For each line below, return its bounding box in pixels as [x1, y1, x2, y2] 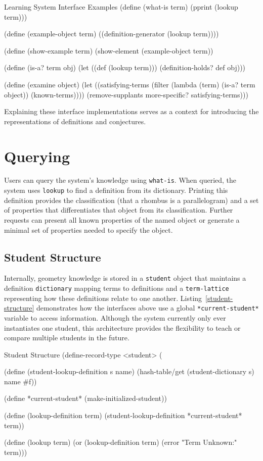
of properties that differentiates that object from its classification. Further [4, 204, 233, 215]
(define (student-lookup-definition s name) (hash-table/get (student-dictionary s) [4, 366, 254, 377]
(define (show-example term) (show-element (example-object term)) [4, 45, 213, 56]
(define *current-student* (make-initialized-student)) [4, 393, 167, 403]
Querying [4, 145, 70, 166]
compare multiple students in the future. [4, 332, 129, 343]
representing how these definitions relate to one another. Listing [4, 292, 202, 303]
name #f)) [4, 376, 37, 386]
